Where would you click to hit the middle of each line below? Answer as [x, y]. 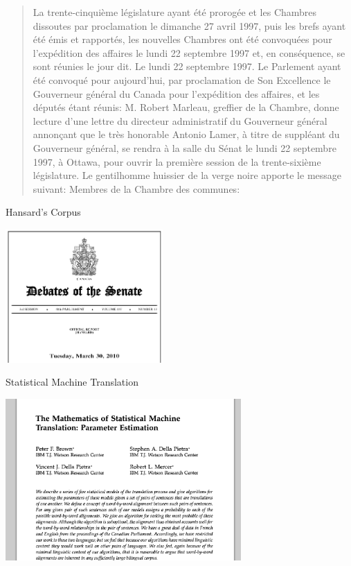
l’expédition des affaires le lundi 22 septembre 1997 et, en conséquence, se [189, 52]
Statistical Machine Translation [72, 382]
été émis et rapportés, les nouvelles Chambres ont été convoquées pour [182, 39]
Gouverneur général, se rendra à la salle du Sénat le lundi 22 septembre [184, 147]
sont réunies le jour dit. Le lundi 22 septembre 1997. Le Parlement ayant [187, 66]
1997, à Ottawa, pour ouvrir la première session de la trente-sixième [177, 161]
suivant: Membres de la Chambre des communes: [136, 188]
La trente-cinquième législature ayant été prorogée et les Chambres [175, 12]
